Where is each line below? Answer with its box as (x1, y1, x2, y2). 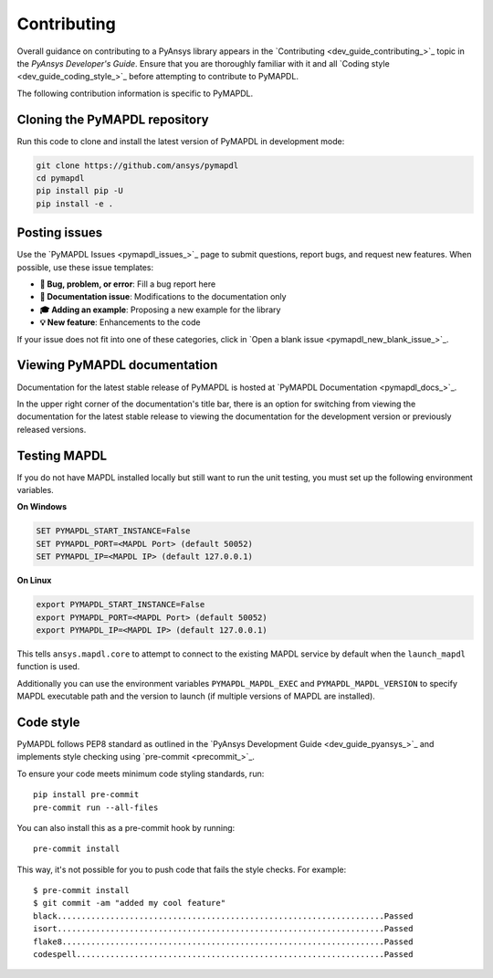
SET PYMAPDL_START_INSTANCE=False (36, 526, 191, 536)
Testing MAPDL (16, 447, 108, 463)
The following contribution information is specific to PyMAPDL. (16, 88, 254, 99)
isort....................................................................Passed (33, 923, 414, 934)
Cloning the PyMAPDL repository (16, 111, 209, 127)
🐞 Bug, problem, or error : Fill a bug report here (39, 279, 216, 289)
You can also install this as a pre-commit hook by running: (16, 822, 236, 833)
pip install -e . (36, 198, 114, 209)
